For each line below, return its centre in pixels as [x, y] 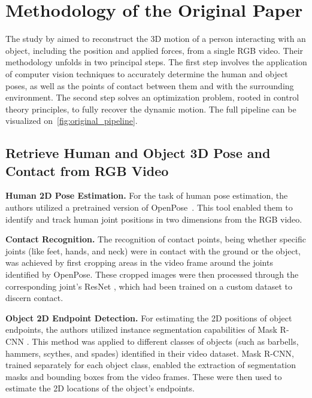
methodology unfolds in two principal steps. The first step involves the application [156, 62]
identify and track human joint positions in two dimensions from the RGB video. [154, 219]
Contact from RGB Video [87, 170]
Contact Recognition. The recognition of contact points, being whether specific [156, 239]
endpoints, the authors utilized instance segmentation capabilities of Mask [141, 329]
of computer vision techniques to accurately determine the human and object [147, 73]
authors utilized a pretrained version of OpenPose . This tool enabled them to [149, 207]
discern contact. [34, 298]
